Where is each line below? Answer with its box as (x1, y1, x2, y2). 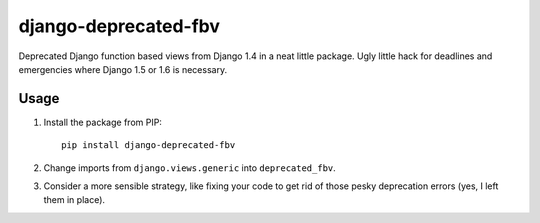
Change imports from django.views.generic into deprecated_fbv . (43, 161, 337, 174)
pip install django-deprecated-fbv (61, 140, 236, 151)
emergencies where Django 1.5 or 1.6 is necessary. (18, 63, 228, 75)
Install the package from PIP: (43, 116, 162, 128)
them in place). (43, 194, 105, 206)
